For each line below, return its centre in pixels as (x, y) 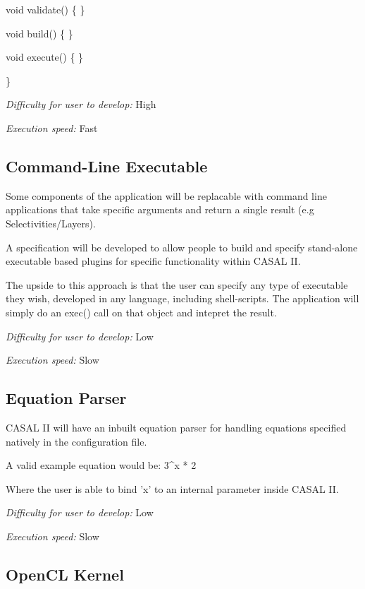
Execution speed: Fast (52, 127)
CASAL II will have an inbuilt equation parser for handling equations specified (176, 427)
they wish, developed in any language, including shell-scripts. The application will (182, 298)
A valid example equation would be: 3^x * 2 (101, 465)
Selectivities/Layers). (51, 223)
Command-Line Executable (107, 166)
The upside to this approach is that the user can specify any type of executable (177, 284)
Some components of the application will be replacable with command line (166, 195)
